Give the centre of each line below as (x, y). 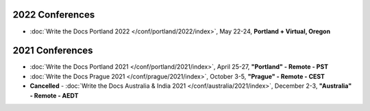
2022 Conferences (54, 15)
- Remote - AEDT (54, 95)
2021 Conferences (53, 51)
